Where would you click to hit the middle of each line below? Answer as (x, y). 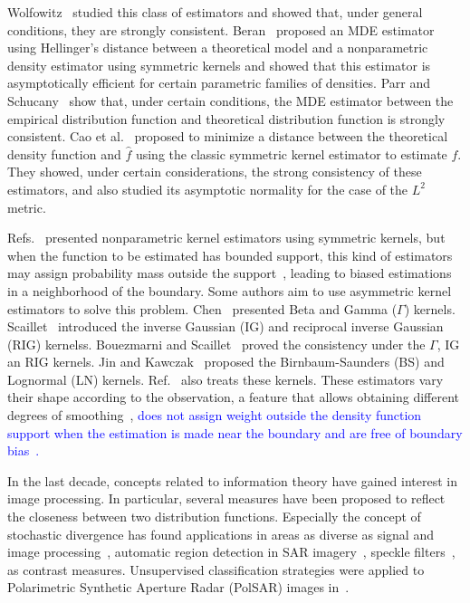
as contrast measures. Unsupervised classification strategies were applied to (216, 569)
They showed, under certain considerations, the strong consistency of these (215, 172)
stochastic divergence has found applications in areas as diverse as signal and (221, 534)
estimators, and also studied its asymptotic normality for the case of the (208, 189)
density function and (64, 153)
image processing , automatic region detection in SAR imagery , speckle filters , (231, 552)
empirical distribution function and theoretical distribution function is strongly (226, 118)
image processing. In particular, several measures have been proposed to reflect (226, 498)
